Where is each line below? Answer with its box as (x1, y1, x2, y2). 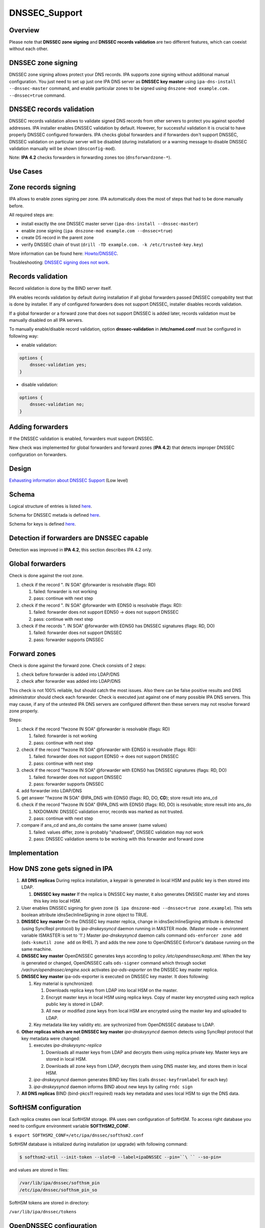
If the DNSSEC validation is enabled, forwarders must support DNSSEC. (9, 436, 154, 442)
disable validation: (21, 381, 58, 388)
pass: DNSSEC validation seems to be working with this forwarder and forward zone (33, 836, 204, 842)
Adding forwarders (9, 423, 69, 431)
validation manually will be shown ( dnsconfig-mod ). (9, 145, 116, 151)
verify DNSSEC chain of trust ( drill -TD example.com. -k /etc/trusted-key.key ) (21, 241, 204, 248)
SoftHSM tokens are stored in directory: (9, 1200, 89, 1205)
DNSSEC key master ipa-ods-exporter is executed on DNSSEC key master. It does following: (21, 974, 210, 979)
